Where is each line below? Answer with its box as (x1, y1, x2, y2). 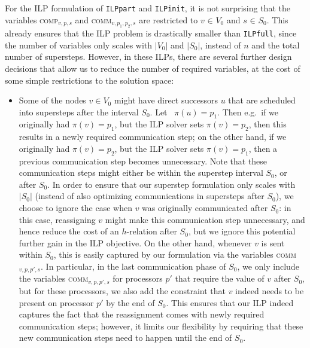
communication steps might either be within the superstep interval (19, 166, 263, 179)
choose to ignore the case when (19, 202, 132, 214)
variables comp (5, 13, 59, 26)
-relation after (126, 225, 177, 237)
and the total (251, 38, 300, 51)
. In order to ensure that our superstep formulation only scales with (47, 178, 296, 190)
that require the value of (175, 272, 265, 285)
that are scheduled (228, 94, 296, 106)
